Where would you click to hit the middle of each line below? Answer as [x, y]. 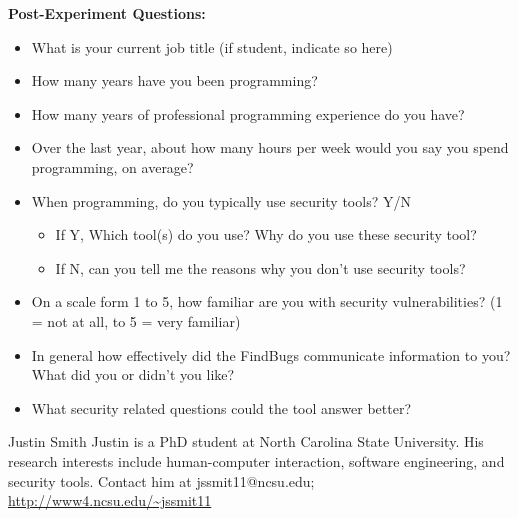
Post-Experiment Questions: [107, 13]
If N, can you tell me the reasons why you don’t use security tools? [260, 267]
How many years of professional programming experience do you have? [248, 113]
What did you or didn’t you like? [133, 374]
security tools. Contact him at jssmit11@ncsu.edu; [161, 480]
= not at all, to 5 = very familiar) [136, 320]
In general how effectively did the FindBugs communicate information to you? [271, 354]
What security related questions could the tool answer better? [221, 407]
